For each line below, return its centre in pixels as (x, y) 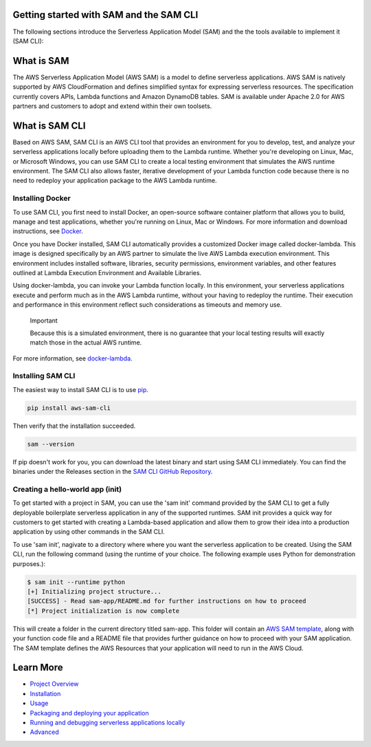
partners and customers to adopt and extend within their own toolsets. (112, 106)
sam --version (51, 444)
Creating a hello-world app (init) (67, 489)
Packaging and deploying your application (89, 713)
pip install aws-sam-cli (69, 408)
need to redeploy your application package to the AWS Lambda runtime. (115, 181)
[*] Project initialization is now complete (103, 611)
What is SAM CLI (49, 126)
